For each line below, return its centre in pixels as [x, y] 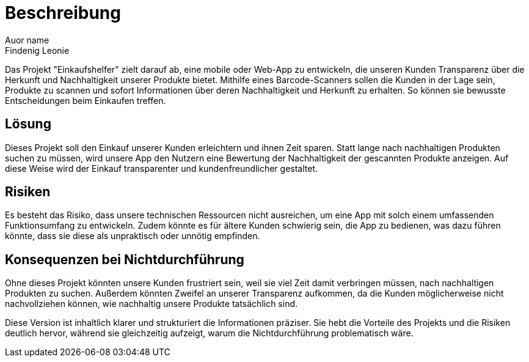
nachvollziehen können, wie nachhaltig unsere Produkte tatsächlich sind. [151, 304]
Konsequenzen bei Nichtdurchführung [125, 259]
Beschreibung [63, 13]
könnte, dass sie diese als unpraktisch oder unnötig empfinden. [133, 236]
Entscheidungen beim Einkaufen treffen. [86, 100]
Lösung [28, 124]
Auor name [27, 40]
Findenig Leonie [37, 50]
